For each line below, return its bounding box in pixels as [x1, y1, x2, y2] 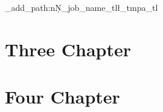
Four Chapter [5, 84, 120, 109]
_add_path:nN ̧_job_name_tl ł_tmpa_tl [5, 1, 158, 13]
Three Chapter [5, 36, 132, 61]
